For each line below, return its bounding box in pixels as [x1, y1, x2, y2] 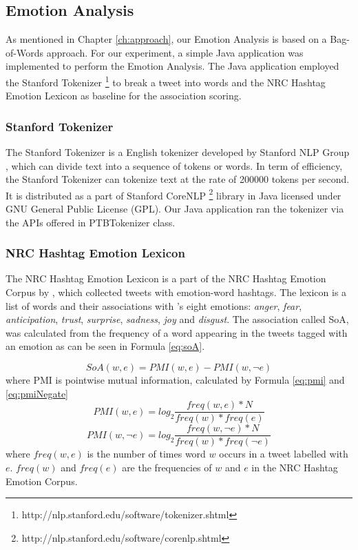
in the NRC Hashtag [251, 460, 338, 474]
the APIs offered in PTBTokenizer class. [6, 215, 176, 229]
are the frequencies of [122, 460, 212, 474]
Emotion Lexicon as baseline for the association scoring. [6, 88, 242, 103]
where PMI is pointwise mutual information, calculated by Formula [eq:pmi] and [6, 373, 345, 387]
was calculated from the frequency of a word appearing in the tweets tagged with [6, 325, 348, 340]
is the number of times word [87, 446, 206, 461]
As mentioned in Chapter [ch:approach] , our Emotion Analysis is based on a [6, 32, 327, 46]
